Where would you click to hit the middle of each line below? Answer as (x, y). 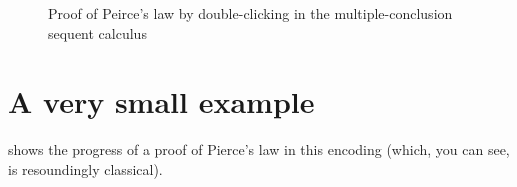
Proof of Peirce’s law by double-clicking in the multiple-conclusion (250, 13)
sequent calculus (97, 32)
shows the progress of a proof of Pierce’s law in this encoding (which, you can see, (259, 149)
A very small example (161, 101)
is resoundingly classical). (85, 168)
